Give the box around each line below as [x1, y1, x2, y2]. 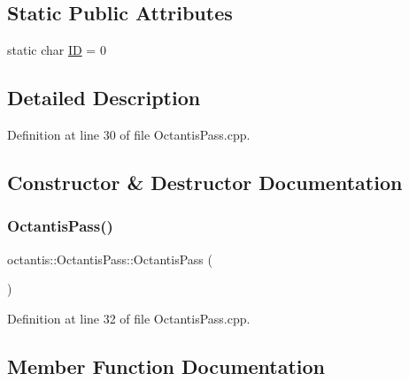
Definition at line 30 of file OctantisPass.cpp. [7, 126, 251, 143]
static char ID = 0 [7, 41, 106, 59]
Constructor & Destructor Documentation [7, 168, 403, 195]
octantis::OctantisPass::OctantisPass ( [7, 249, 212, 268]
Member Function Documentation [7, 352, 326, 379]
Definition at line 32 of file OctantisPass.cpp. [7, 309, 251, 327]
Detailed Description [7, 84, 201, 111]
